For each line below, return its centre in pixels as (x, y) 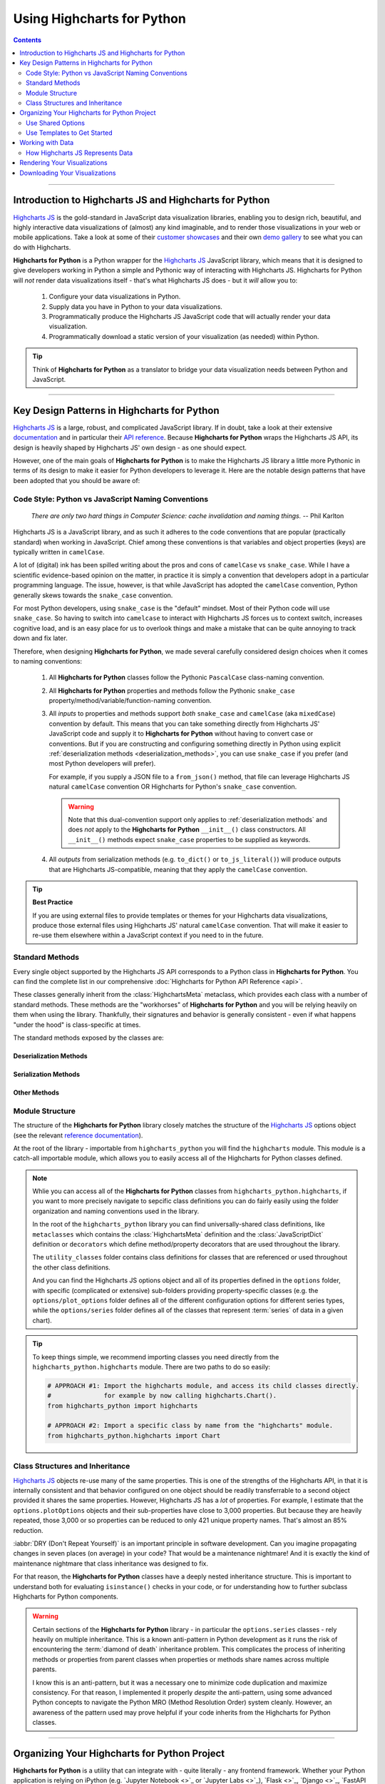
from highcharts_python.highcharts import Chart (134, 1435)
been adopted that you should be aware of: (77, 480)
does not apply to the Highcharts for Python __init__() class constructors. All (187, 830)
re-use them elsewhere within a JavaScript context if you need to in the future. (148, 936)
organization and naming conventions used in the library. (116, 1211)
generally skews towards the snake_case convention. (93, 595)
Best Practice (53, 902)
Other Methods (36, 1093)
